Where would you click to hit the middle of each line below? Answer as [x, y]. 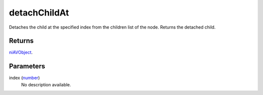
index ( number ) [24, 78]
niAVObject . [21, 52]
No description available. [46, 84]
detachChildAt [39, 13]
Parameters [27, 66]
